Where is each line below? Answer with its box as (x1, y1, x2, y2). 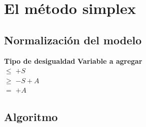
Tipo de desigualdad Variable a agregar (4, 55, 142, 66)
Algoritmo (4, 109, 58, 125)
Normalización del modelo (4, 32, 141, 47)
